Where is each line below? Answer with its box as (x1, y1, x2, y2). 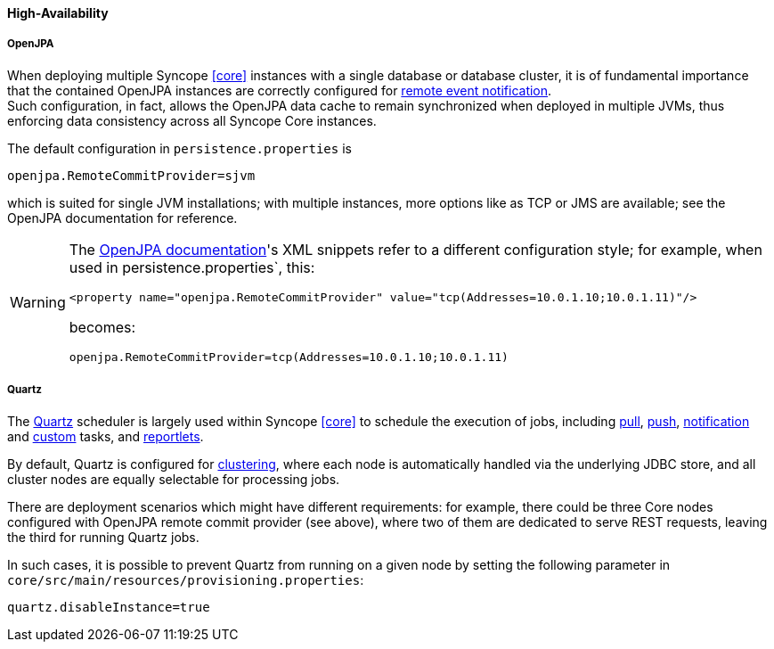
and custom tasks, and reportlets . (7, 428, 204, 444)
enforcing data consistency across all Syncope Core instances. (7, 112, 377, 128)
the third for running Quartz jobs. (7, 529, 200, 545)
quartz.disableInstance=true (7, 599, 210, 614)
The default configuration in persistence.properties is (7, 140, 352, 156)
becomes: (69, 317, 136, 336)
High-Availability (7, 5, 109, 21)
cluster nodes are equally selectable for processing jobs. (7, 471, 340, 487)
